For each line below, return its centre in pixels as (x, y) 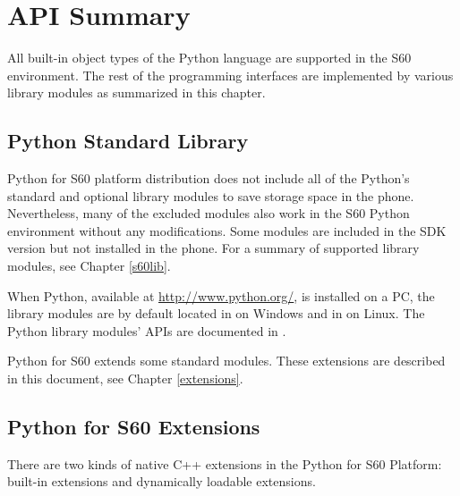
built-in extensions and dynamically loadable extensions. (162, 481)
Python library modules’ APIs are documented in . (147, 330)
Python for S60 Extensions (134, 427)
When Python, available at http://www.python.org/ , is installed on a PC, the (221, 295)
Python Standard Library (128, 141)
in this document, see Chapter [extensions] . (125, 378)
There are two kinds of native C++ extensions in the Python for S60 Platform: (225, 463)
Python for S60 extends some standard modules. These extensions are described (226, 361)
